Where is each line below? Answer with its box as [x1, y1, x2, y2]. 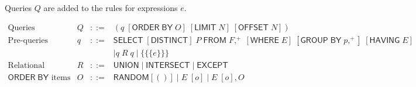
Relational [8, 61, 45, 70]
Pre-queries [8, 36, 48, 45]
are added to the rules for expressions [43, 2, 178, 13]
